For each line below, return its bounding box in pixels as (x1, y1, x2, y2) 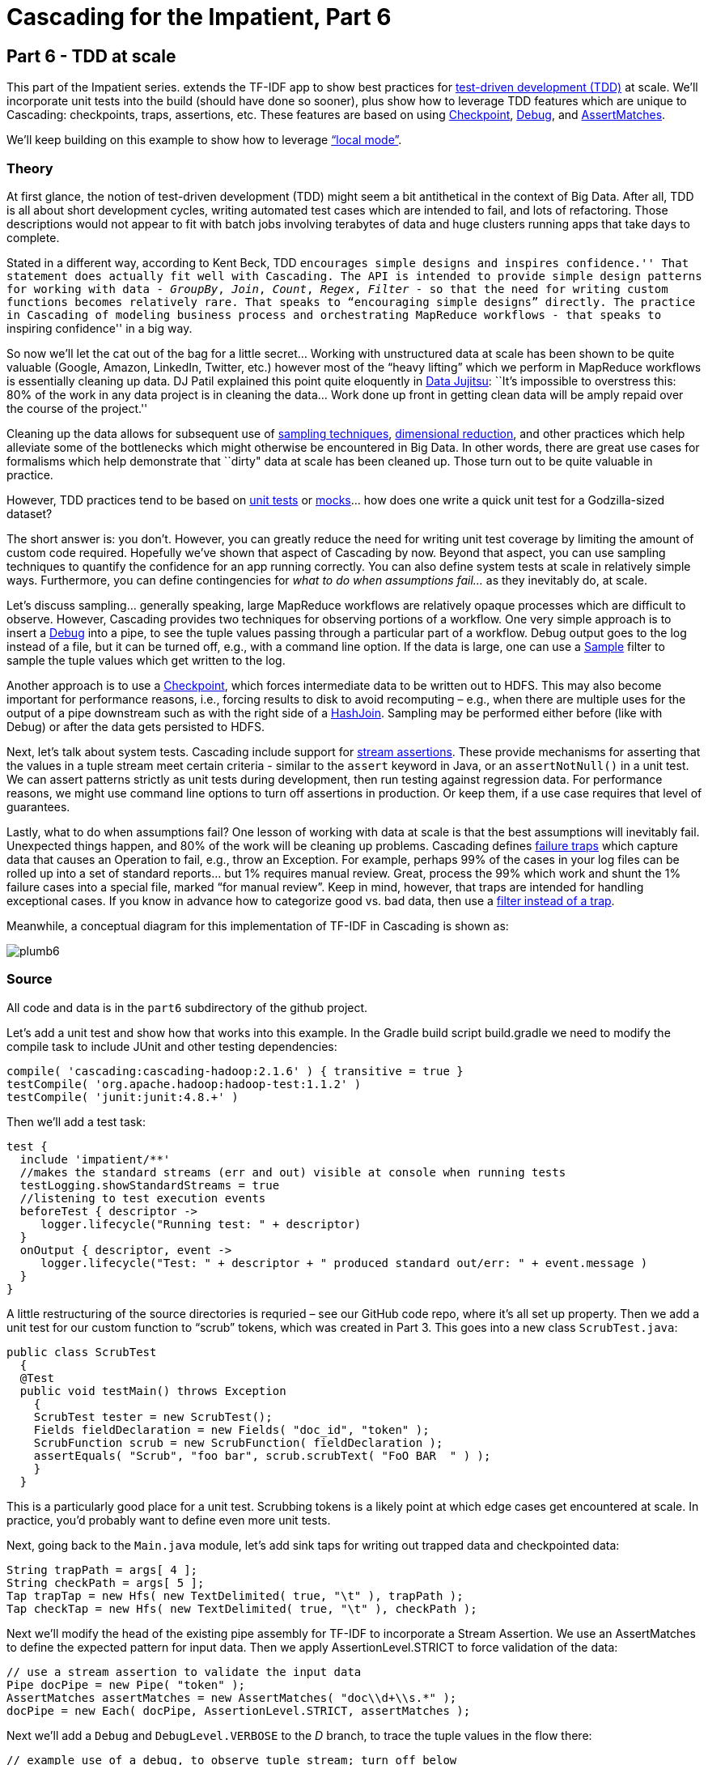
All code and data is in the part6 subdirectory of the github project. (6, 1000, 368, 1014)
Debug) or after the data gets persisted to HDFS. (6, 719, 265, 734)
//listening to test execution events (19, 1191, 266, 1205)
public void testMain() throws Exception (19, 1384, 286, 1397)
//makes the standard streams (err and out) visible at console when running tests (19, 1165, 566, 1179)
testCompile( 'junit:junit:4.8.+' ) (6, 1090, 239, 1104)
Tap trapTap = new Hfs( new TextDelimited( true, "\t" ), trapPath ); (6, 1588, 464, 1602)
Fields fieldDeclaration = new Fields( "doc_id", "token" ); (33, 1423, 430, 1436)
